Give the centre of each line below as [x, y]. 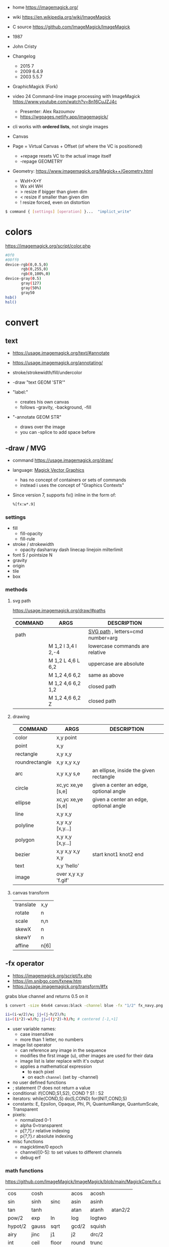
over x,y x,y [70, 874]
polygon [25, 839]
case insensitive [37, 1034]
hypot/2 [17, 1226]
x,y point [66, 737]
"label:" [20, 392]
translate [25, 905]
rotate [22, 913]
